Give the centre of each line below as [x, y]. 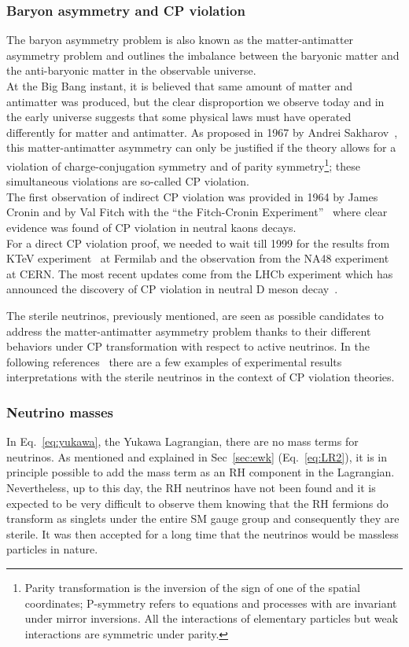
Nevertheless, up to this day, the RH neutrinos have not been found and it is [191, 487]
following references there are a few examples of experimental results [174, 361]
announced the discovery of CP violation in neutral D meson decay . [172, 289]
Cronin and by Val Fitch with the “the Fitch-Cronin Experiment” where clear [197, 212]
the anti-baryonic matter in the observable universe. [131, 70]
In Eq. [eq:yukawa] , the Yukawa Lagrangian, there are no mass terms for [182, 441]
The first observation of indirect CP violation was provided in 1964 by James [192, 196]
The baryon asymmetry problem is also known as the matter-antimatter [180, 40]
